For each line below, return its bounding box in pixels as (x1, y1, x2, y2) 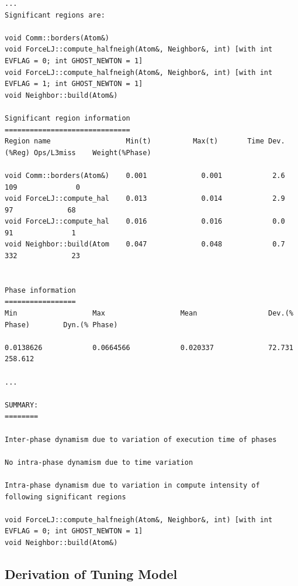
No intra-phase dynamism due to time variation (5, 458, 193, 467)
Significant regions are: (5, 11, 105, 19)
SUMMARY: (5, 400, 39, 409)
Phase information (5, 286, 76, 294)
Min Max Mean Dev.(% (5, 309, 293, 318)
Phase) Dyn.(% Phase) (5, 320, 118, 329)
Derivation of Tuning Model (5, 564, 178, 582)
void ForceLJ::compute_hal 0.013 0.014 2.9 (5, 194, 285, 203)
